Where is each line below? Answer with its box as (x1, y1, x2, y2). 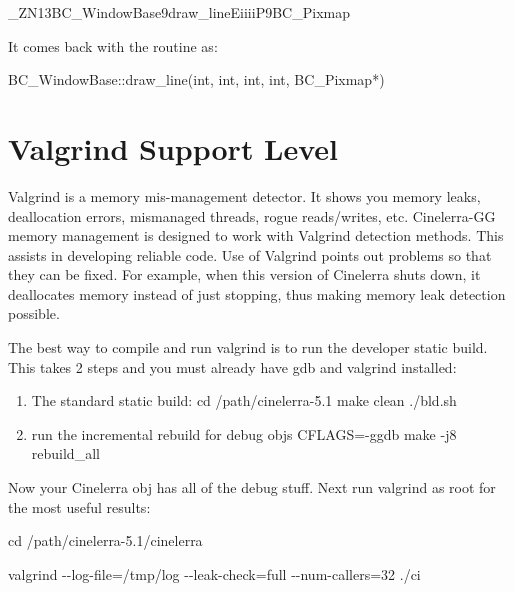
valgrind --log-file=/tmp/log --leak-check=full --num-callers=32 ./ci (8, 563, 421, 584)
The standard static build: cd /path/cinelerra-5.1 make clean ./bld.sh (31, 390, 457, 411)
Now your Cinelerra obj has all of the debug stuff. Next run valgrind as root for (8, 477, 496, 498)
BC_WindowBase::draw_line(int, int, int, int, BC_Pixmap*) (8, 69, 385, 90)
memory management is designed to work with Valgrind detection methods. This (8, 225, 504, 246)
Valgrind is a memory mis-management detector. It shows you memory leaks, (8, 185, 481, 206)
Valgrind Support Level (8, 127, 339, 168)
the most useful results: (8, 496, 151, 517)
